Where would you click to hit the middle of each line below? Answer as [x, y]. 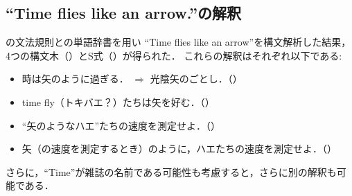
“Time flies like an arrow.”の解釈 [124, 13]
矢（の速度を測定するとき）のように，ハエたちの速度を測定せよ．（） [179, 149]
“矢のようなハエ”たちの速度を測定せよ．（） [121, 125]
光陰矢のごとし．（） [196, 79]
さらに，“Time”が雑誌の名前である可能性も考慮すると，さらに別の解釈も [171, 171]
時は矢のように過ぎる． [75, 79]
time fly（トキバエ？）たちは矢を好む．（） [118, 101]
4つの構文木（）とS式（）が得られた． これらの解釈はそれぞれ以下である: [174, 55]
